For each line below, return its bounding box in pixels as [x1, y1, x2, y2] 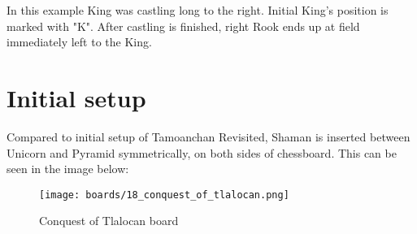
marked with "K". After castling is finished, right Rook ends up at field [7, 17, 360, 34]
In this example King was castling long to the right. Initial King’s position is [7, 2, 389, 18]
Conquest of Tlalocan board [39, 212, 179, 229]
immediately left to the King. [7, 33, 152, 50]
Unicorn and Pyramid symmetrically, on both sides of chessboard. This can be [7, 144, 397, 161]
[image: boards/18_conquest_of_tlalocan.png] [39, 188, 289, 201]
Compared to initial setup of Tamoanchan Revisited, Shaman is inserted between [7, 128, 410, 145]
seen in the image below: [7, 160, 129, 177]
